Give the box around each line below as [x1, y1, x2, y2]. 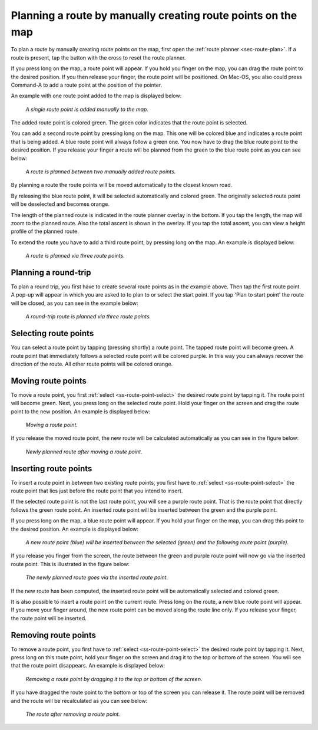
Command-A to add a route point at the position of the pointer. [11, 81, 163, 88]
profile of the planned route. [11, 228, 79, 235]
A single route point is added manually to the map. [25, 106, 148, 113]
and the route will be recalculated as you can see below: [11, 697, 148, 704]
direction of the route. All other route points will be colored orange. [11, 360, 173, 367]
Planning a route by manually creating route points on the [11, 9, 297, 22]
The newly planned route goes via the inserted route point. [25, 574, 168, 581]
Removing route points [11, 630, 97, 640]
